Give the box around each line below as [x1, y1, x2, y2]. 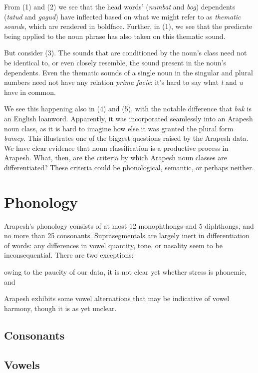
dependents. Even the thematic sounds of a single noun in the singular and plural [4, 67, 253, 77]
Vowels [4, 357, 40, 372]
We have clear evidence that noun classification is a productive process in [4, 142, 229, 153]
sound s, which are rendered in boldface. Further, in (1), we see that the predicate [4, 21, 253, 31]
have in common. [4, 86, 56, 97]
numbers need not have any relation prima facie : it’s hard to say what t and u [4, 77, 243, 87]
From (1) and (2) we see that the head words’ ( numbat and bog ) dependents [4, 1, 236, 11]
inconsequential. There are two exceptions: [4, 250, 134, 260]
